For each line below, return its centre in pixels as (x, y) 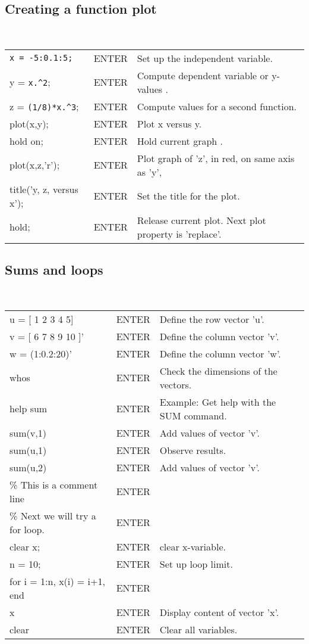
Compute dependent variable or (203, 75)
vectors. (176, 384)
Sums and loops (54, 270)
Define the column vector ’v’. (219, 336)
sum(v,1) (28, 433)
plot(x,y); (29, 123)
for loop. (27, 529)
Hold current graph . (180, 141)
